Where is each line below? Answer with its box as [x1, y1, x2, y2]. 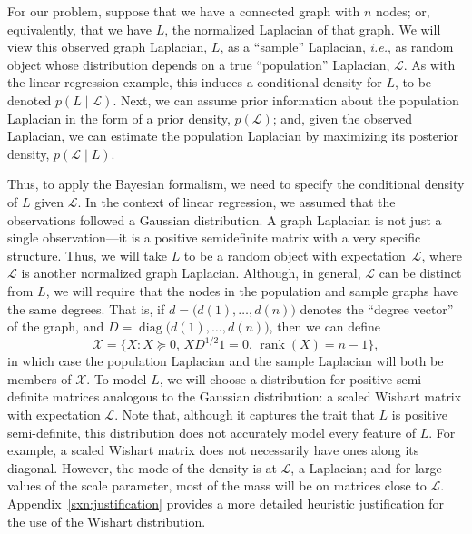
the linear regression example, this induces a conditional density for [7, 73, 382, 92]
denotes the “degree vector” [300, 299, 454, 318]
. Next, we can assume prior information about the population [113, 90, 459, 109]
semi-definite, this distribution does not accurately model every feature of [7, 422, 417, 441]
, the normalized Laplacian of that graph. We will [164, 19, 441, 38]
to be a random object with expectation [183, 245, 406, 264]
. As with [403, 54, 456, 74]
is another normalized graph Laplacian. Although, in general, [21, 263, 361, 282]
